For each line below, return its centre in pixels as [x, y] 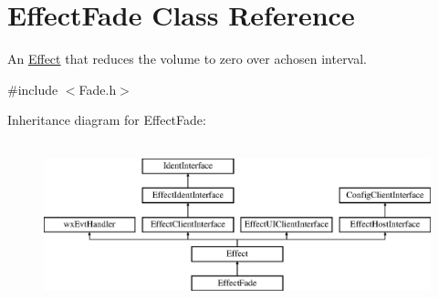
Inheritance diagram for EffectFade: [107, 120]
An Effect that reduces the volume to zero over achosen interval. [188, 59]
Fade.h [98, 89]
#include [33, 89]
